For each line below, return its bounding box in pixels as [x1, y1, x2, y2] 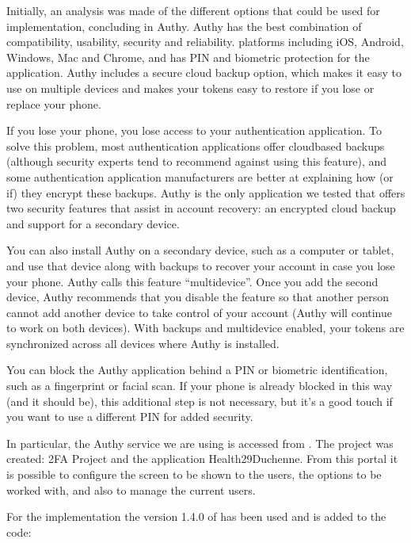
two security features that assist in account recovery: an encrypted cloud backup [6, 200, 396, 216]
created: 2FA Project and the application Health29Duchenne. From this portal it [6, 450, 398, 467]
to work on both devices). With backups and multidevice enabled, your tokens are [6, 319, 405, 336]
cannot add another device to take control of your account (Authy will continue [6, 304, 393, 320]
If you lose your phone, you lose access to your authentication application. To [6, 122, 382, 139]
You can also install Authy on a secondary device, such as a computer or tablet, [6, 242, 394, 258]
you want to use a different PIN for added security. [6, 408, 253, 425]
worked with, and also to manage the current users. [6, 481, 256, 498]
